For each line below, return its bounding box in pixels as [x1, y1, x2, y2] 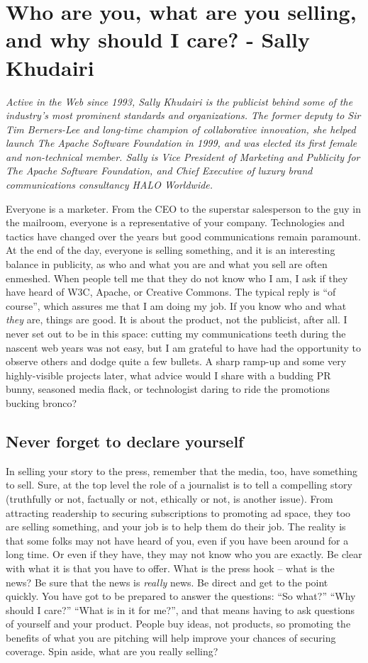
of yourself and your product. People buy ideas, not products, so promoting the [6, 616, 351, 631]
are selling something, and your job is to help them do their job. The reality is [6, 519, 346, 534]
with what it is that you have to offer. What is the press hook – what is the [6, 560, 335, 575]
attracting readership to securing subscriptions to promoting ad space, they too [6, 505, 351, 520]
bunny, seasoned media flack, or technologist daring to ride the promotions [6, 381, 330, 396]
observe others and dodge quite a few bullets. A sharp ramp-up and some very [6, 354, 347, 369]
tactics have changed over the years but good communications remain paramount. [6, 228, 361, 243]
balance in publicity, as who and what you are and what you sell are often [6, 257, 328, 272]
